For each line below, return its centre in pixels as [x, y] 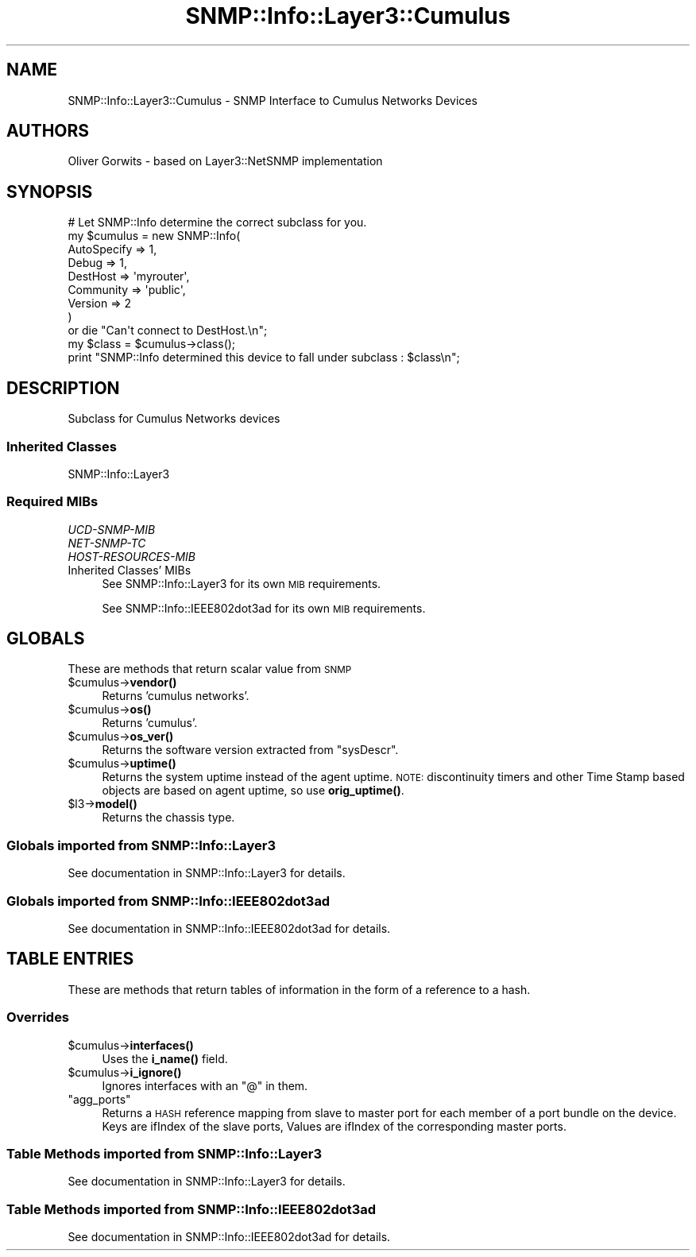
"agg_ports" [99, 1099]
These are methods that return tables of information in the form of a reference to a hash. [299, 989]
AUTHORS [48, 131]
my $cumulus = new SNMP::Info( [154, 236]
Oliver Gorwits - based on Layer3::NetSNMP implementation [225, 161]
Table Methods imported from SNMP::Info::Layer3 [164, 1153]
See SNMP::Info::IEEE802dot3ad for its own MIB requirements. [264, 608]
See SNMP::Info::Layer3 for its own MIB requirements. [242, 583]
